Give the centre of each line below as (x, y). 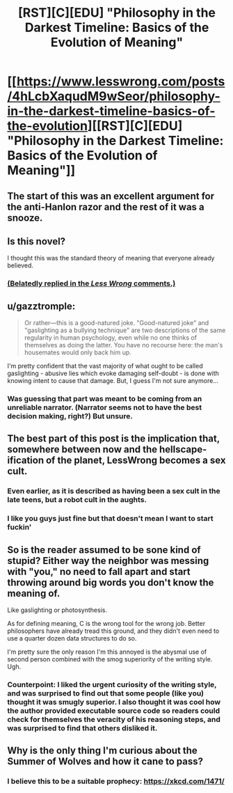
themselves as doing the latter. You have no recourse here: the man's (123, 345)
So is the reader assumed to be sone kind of (104, 550)
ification (25, 461)
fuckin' (19, 527)
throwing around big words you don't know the (111, 582)
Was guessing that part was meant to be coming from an (105, 399)
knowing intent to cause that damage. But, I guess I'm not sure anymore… (113, 381)
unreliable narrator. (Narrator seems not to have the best (105, 407)
